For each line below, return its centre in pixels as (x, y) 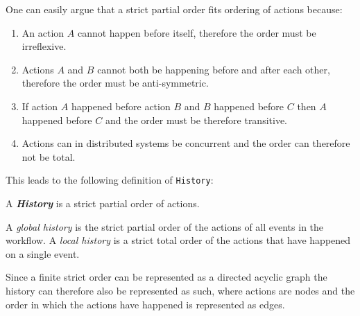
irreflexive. (44, 46)
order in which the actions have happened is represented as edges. (145, 304)
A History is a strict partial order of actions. (103, 203)
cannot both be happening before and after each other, (214, 69)
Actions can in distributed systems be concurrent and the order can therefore (186, 143)
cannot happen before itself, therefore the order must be (197, 32)
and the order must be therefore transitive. (196, 120)
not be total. (49, 156)
